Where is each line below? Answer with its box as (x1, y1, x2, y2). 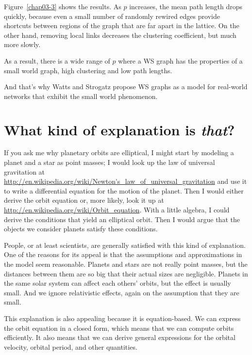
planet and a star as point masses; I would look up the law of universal (4, 157, 215, 167)
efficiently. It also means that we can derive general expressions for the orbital (4, 332, 235, 342)
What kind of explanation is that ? (4, 119, 235, 140)
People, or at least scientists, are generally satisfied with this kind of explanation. (4, 240, 246, 250)
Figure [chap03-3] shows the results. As (4, 1, 121, 11)
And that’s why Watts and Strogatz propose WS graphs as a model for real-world (4, 81, 248, 92)
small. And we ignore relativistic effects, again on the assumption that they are (4, 287, 239, 297)
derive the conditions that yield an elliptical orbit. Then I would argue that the (4, 214, 240, 224)
